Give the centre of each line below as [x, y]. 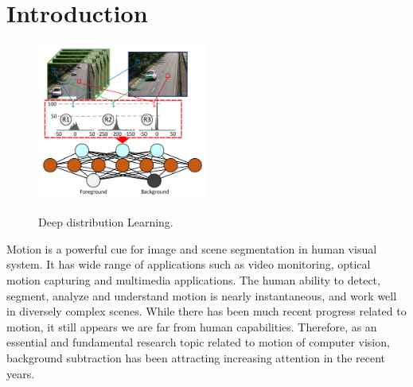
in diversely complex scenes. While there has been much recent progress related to [206, 311]
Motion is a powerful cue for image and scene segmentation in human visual [192, 248]
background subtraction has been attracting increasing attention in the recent [196, 357]
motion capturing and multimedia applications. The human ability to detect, [193, 279]
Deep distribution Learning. [106, 222]
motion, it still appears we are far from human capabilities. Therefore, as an [192, 326]
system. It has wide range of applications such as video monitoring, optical [189, 264]
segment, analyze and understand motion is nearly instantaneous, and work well [202, 295]
